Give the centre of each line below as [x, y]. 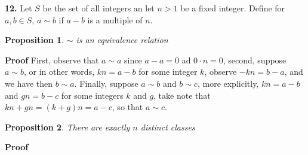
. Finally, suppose [106, 83]
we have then [29, 83]
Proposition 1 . [34, 40]
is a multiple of [115, 19]
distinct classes [168, 127]
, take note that [182, 95]
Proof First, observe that [52, 60]
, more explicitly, [228, 83]
